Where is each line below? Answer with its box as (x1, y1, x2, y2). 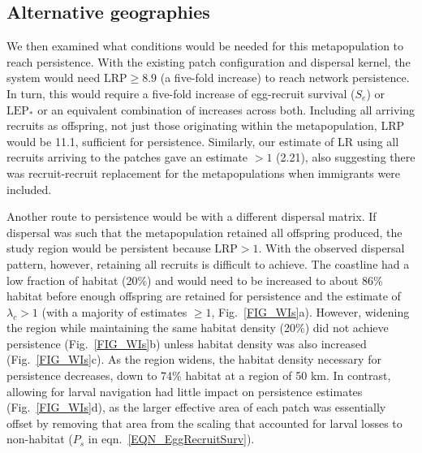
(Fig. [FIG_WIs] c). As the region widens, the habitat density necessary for (6, 351, 381, 368)
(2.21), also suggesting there (276, 149, 416, 166)
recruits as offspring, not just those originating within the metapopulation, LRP (6, 117, 405, 134)
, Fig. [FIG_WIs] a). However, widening (211, 303, 410, 320)
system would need (6, 69, 101, 86)
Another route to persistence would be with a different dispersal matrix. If (6, 208, 377, 225)
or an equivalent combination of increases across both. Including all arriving (37, 101, 416, 118)
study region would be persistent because (6, 239, 211, 257)
